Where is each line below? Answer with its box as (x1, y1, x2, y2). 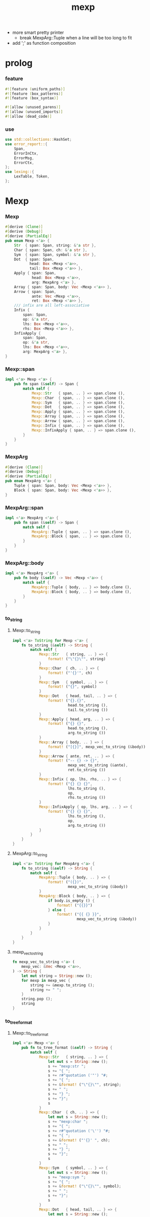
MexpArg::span (5, 504, 44, 511)
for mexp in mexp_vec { (21, 978, 70, 983)
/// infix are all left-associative (14, 303, 90, 308)
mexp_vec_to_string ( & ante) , (67, 763, 128, 768)
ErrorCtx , (14, 160, 35, 165)
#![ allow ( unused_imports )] (5, 109, 63, 114)
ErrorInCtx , (14, 151, 39, 156)
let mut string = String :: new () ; (21, 973, 93, 978)
